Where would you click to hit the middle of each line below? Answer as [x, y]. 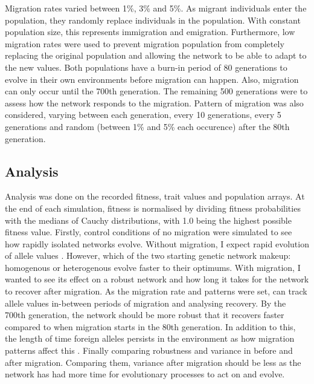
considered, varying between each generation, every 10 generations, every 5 [143, 115]
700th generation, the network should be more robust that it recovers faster [145, 315]
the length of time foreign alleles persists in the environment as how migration [150, 338]
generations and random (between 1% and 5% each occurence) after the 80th [147, 126]
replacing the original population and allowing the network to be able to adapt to [156, 55]
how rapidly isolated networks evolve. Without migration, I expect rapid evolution [157, 243]
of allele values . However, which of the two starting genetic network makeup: [148, 255]
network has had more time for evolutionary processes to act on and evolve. [145, 374]
